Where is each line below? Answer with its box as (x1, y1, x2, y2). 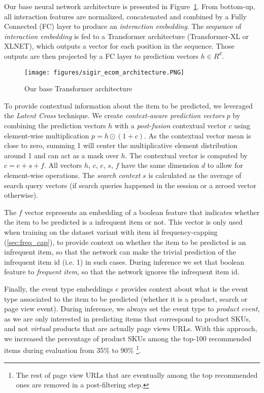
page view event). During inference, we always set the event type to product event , (4, 303, 260, 314)
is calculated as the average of (148, 169, 242, 180)
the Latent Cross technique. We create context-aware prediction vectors (4, 110, 224, 121)
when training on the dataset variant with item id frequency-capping (4, 226, 218, 237)
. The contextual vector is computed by (125, 150, 248, 160)
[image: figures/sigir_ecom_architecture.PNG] (24, 68, 184, 76)
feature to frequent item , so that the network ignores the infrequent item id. (4, 266, 240, 277)
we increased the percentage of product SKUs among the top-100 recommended (4, 333, 252, 343)
